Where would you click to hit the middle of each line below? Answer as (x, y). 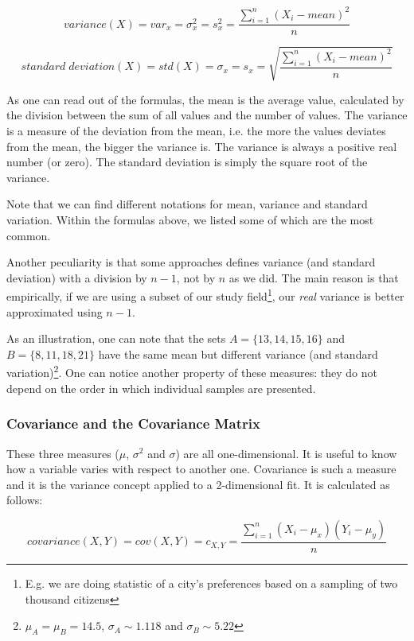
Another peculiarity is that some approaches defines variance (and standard (191, 262)
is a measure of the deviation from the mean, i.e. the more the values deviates (196, 131)
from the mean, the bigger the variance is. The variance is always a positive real (202, 146)
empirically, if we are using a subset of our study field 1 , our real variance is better (205, 295)
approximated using (55, 311)
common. (29, 235)
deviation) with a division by (77, 277)
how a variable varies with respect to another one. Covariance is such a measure (201, 469)
